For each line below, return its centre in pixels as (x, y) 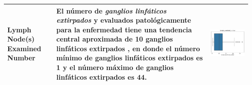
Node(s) (21, 39)
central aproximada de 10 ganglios (115, 39)
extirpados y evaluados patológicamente (124, 20)
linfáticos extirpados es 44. (102, 77)
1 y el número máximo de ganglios (115, 67)
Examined (24, 48)
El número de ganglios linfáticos (111, 10)
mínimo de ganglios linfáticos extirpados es (130, 58)
